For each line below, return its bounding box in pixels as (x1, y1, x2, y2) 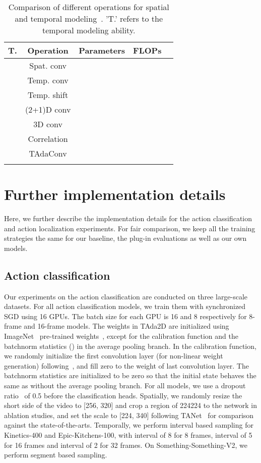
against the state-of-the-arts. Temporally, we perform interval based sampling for (4, 420, 253, 430)
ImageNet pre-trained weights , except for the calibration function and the (4, 331, 238, 341)
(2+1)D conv (25, 104, 71, 115)
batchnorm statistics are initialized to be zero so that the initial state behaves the (4, 370, 256, 381)
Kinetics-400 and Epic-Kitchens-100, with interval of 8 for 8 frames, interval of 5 (4, 430, 252, 440)
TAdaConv (29, 147, 67, 159)
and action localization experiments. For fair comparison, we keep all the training (4, 223, 255, 233)
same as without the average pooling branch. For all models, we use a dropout (4, 380, 246, 391)
